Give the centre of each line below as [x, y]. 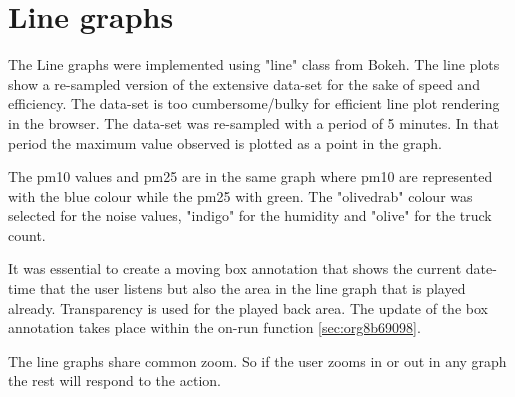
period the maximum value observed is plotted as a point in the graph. [225, 142]
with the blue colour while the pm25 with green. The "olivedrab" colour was [240, 195]
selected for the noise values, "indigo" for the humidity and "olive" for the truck [250, 215]
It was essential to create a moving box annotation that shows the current [235, 268]
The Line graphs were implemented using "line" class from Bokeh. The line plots [254, 64]
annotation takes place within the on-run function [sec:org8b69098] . [214, 327]
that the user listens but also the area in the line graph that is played [252, 288]
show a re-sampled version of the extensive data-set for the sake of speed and [244, 83]
